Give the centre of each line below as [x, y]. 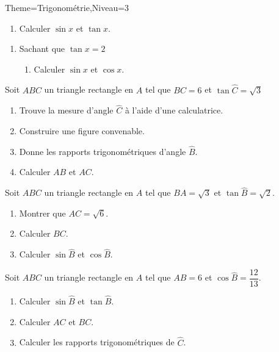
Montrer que [42, 213]
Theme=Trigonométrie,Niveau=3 [67, 7]
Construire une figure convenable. [82, 131]
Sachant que [42, 48]
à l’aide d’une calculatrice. [174, 110]
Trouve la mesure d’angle [66, 110]
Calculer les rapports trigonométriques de [97, 342]
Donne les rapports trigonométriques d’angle [103, 151]
